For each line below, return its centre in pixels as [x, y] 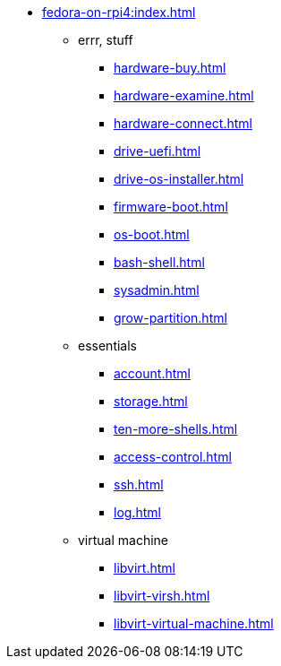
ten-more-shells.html [176, 429]
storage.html [151, 401]
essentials [107, 346]
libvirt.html [145, 568]
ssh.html [139, 484]
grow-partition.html [170, 318]
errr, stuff [106, 40]
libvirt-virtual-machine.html [194, 623]
